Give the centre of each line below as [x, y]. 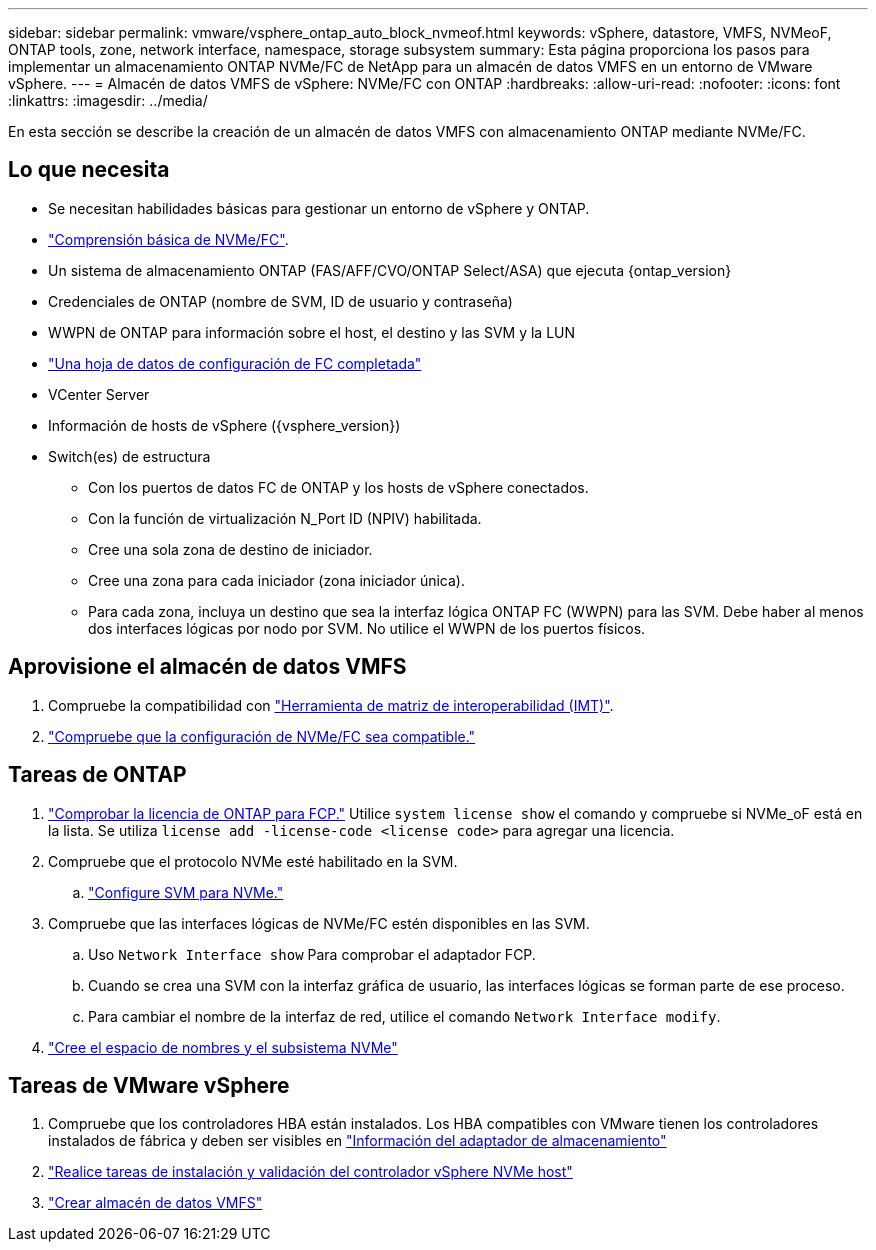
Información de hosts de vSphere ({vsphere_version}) [224, 425]
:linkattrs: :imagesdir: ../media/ [108, 100]
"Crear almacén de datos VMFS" [155, 1203]
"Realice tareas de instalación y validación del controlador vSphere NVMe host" [310, 1172]
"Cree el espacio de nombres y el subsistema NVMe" [223, 1047]
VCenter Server [99, 394]
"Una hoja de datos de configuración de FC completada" [235, 363]
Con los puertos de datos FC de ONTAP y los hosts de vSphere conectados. [338, 487]
